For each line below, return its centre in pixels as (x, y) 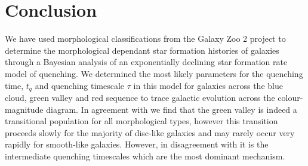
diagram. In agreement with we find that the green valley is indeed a (172, 109)
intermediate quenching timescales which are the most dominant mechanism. (145, 156)
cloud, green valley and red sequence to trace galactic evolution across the (140, 97)
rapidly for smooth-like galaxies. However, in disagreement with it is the (137, 144)
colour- (290, 97)
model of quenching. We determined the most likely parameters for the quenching (154, 73)
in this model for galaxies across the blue (208, 85)
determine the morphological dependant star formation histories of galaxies (142, 50)
